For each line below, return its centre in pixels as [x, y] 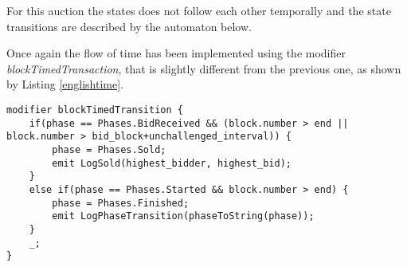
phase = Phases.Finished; [121, 203]
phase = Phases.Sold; [109, 149]
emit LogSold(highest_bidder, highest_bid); [172, 163]
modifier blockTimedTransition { [95, 110]
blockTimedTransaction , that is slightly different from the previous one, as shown [204, 68]
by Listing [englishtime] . [65, 84]
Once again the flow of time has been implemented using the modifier [176, 53]
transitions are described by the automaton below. [129, 26]
